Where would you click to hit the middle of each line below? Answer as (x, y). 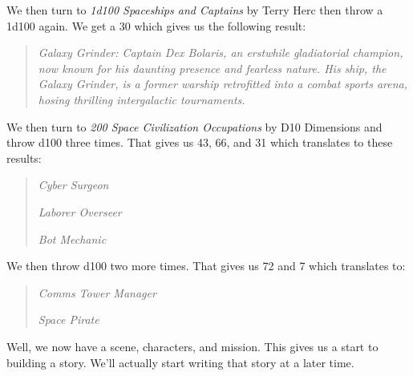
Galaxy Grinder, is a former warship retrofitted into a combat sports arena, (223, 84)
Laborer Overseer (80, 211)
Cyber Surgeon (73, 185)
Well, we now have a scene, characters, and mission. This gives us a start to (192, 346)
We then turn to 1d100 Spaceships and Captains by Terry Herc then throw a (195, 10)
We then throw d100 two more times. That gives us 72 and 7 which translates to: (206, 266)
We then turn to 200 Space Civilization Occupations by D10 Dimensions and (194, 126)
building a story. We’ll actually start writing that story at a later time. (180, 362)
